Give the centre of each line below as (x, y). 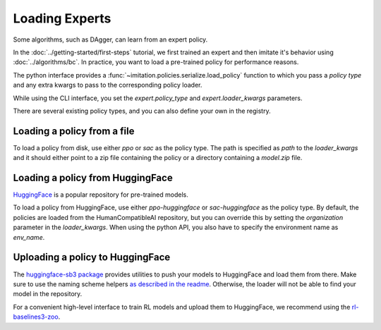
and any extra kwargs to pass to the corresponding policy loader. (108, 85)
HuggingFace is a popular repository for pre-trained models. (101, 195)
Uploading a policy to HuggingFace (92, 257)
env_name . (29, 237)
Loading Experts (62, 18)
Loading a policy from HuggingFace (93, 178)
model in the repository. (48, 294)
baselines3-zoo (36, 317)
